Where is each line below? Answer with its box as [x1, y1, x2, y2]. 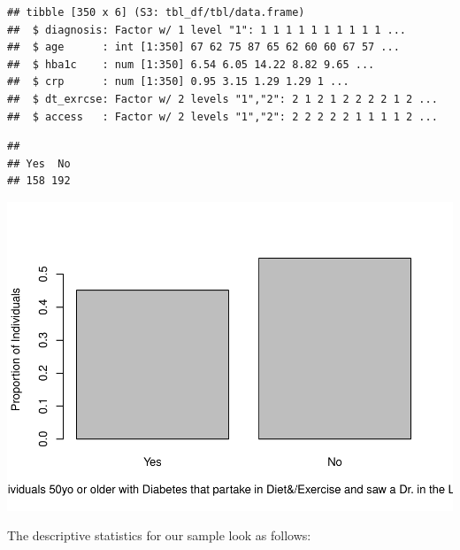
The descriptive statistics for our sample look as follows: [7, 526, 311, 545]
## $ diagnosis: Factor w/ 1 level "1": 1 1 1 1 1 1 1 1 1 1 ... [7, 23, 407, 36]
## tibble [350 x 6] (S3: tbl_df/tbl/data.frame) [7, 6, 305, 19]
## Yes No [7, 157, 71, 170]
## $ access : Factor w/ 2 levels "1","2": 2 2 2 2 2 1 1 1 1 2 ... [7, 110, 438, 123]
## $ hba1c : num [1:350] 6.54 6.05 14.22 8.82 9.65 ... [7, 58, 375, 71]
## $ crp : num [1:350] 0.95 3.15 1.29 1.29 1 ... [7, 75, 349, 89]
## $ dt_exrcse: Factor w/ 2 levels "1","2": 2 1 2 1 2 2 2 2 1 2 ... [7, 92, 438, 105]
